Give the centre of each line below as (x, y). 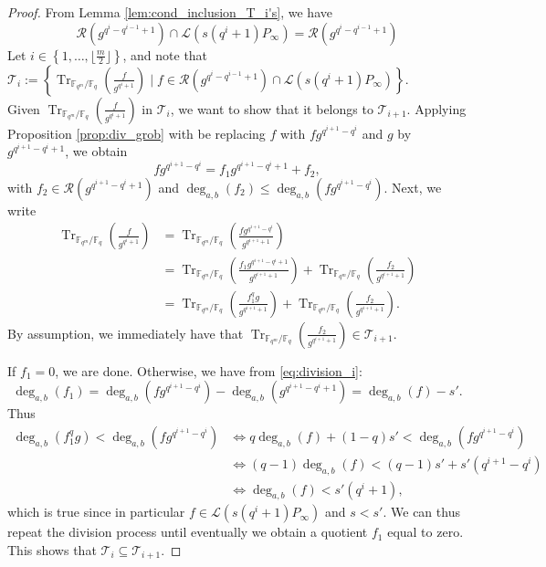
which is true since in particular (96, 512)
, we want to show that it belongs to (272, 108)
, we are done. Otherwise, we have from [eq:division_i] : (209, 370)
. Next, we (413, 187)
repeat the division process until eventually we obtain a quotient (188, 532)
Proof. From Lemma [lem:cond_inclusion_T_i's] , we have (170, 12)
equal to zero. (425, 532)
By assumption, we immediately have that (126, 333)
